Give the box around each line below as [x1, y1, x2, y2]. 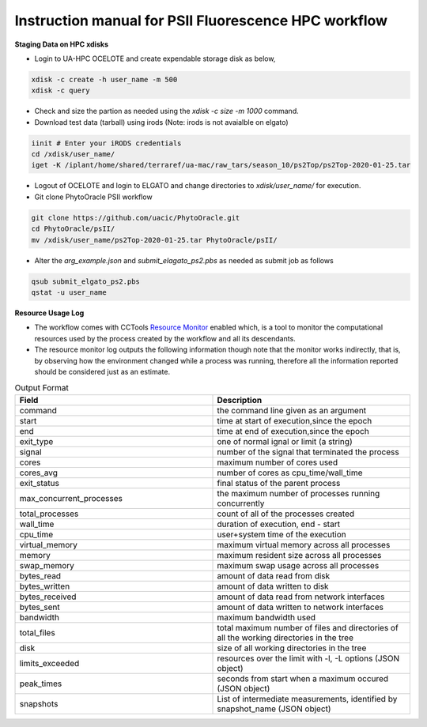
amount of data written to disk [217, 581, 329, 592]
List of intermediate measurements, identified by [217, 693, 398, 704]
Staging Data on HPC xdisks [14, 40, 108, 49]
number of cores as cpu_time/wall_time [217, 467, 363, 478]
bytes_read [19, 570, 62, 581]
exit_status [19, 477, 59, 488]
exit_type [19, 435, 54, 446]
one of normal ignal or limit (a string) [217, 435, 353, 446]
